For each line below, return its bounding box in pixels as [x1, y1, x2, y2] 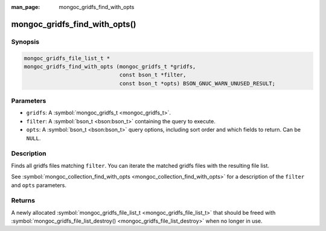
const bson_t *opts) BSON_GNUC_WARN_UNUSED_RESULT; [119, 80, 276, 87]
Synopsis [11, 37, 39, 46]
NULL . [26, 134, 41, 141]
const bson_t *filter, [119, 72, 187, 78]
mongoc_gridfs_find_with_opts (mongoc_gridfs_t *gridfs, [24, 63, 196, 70]
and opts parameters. [11, 181, 66, 189]
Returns [11, 196, 36, 205]
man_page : [11, 4, 40, 10]
